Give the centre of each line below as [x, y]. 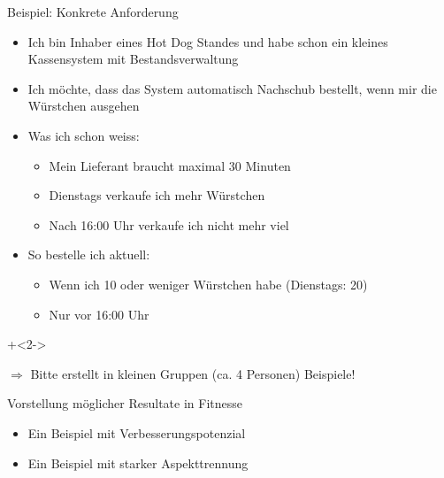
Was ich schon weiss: [84, 135]
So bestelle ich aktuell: [89, 254]
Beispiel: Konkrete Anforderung [93, 12]
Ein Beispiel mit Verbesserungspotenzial [137, 432]
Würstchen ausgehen [84, 106]
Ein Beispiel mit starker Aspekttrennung [138, 463]
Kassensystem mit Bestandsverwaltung [133, 59]
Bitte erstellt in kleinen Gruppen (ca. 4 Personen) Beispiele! [193, 373]
